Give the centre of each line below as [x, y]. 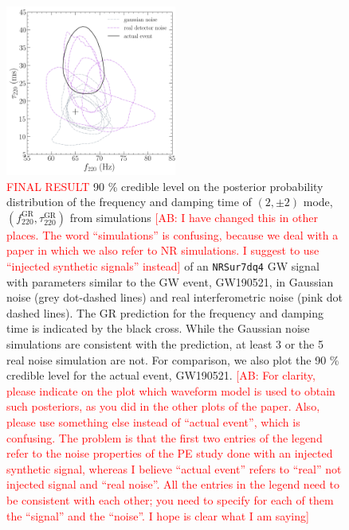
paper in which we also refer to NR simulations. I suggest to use [163, 250]
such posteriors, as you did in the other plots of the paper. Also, [163, 406]
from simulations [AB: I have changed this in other [194, 217]
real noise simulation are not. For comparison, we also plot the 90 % [173, 359]
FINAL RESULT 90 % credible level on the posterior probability [165, 186]
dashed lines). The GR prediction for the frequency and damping [165, 312]
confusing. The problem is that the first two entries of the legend [165, 437]
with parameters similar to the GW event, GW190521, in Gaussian [170, 281]
